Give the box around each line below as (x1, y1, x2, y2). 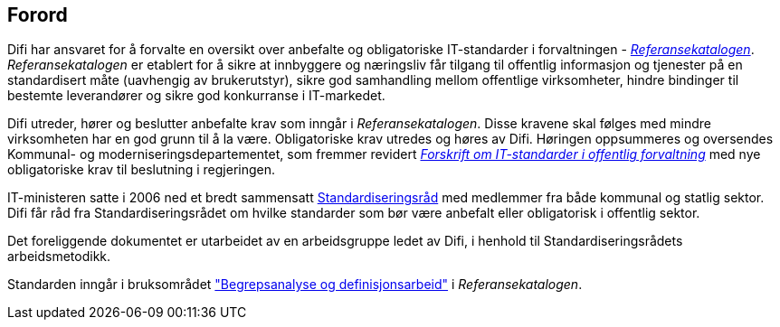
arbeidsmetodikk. (7, 248, 111, 265)
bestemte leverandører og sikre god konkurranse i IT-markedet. (7, 88, 385, 104)
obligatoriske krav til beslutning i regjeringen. (7, 162, 276, 178)
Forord (7, 4, 68, 26)
